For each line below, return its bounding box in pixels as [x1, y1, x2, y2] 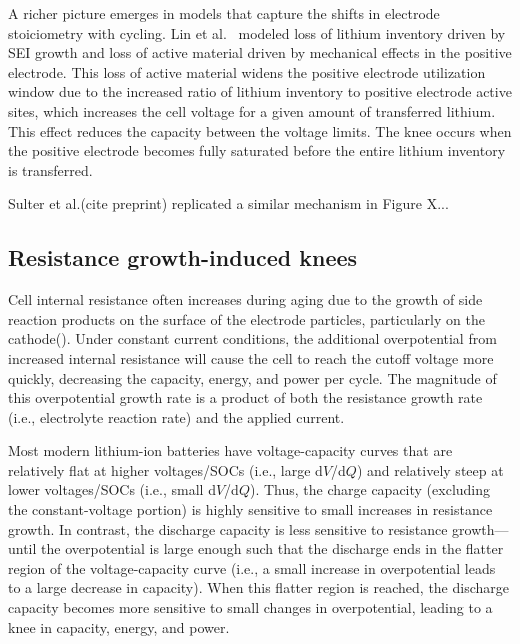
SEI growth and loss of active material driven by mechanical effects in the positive [8, 42, 512, 63]
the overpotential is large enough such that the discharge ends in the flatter [41, 538, 504, 559]
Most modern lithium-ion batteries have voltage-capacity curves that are [8, 440, 453, 461]
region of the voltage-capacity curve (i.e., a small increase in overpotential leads [8, 557, 496, 578]
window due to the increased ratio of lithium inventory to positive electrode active [8, 81, 512, 102]
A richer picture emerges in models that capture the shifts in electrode [8, 3, 440, 23]
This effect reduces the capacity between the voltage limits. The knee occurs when [8, 120, 512, 141]
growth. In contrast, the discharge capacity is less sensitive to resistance [8, 518, 448, 539]
